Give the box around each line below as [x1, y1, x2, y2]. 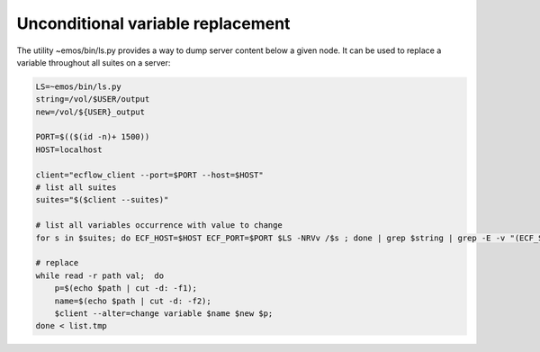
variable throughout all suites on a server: [16, 57, 171, 68]
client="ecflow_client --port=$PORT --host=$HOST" [35, 169, 265, 180]
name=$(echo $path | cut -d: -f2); [54, 295, 211, 306]
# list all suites [35, 183, 117, 193]
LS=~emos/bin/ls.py [35, 81, 121, 92]
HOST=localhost [35, 144, 103, 155]
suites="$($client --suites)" [35, 194, 169, 205]
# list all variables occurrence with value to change [35, 221, 283, 230]
